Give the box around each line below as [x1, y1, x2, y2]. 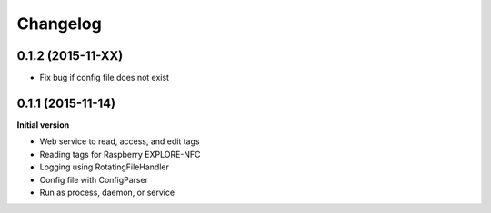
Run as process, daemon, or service [39, 187, 175, 198]
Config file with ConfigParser [39, 174, 149, 185]
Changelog [16, 14, 102, 34]
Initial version [16, 119, 70, 131]
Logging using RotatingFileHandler [39, 161, 170, 172]
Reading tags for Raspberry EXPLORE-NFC [39, 149, 201, 160]
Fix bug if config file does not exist [39, 73, 170, 83]
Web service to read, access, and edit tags [39, 136, 200, 147]
